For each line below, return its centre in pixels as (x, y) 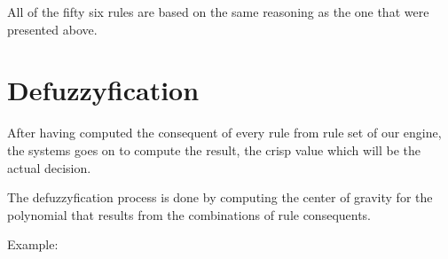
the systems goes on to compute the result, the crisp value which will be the (214, 149)
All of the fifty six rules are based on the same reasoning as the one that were (218, 12)
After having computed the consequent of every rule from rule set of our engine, (224, 133)
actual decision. (49, 167)
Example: (33, 244)
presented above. (52, 29)
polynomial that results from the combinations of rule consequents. (189, 214)
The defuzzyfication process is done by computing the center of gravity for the (220, 197)
